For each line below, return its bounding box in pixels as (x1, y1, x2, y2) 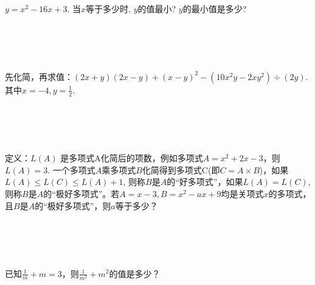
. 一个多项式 (47, 163, 95, 176)
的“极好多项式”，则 (35, 199, 111, 212)
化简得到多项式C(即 (142, 163, 220, 176)
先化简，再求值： (5, 70, 73, 82)
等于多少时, (86, 2, 131, 15)
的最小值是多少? (182, 2, 247, 15)
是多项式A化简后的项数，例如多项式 (60, 152, 203, 164)
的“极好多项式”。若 (43, 187, 120, 199)
